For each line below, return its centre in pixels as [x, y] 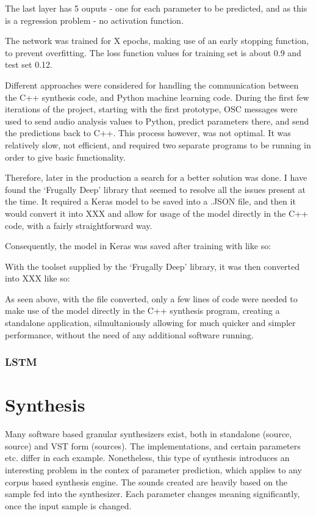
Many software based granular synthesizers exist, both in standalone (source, [149, 434]
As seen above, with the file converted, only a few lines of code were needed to [151, 298]
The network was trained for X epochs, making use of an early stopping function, [157, 41]
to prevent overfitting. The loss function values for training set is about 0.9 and [153, 52]
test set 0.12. [29, 64]
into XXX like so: [38, 278]
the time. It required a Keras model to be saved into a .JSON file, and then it [150, 201]
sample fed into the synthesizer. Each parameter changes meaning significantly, [153, 494]
